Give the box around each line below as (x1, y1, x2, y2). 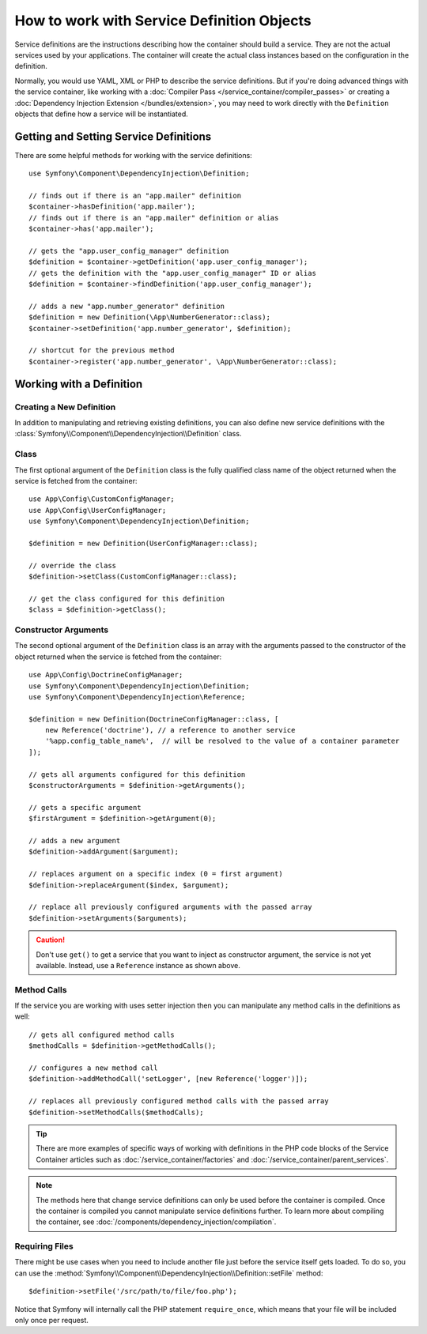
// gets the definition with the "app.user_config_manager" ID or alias (28, 269, 316, 277)
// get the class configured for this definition (28, 594, 225, 603)
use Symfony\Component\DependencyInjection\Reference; (28, 692, 246, 701)
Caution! (36, 935, 66, 944)
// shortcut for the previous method (28, 346, 176, 355)
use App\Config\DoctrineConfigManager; (28, 670, 183, 680)
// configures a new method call (28, 1063, 158, 1072)
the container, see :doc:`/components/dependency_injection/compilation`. (36, 1217, 277, 1227)
